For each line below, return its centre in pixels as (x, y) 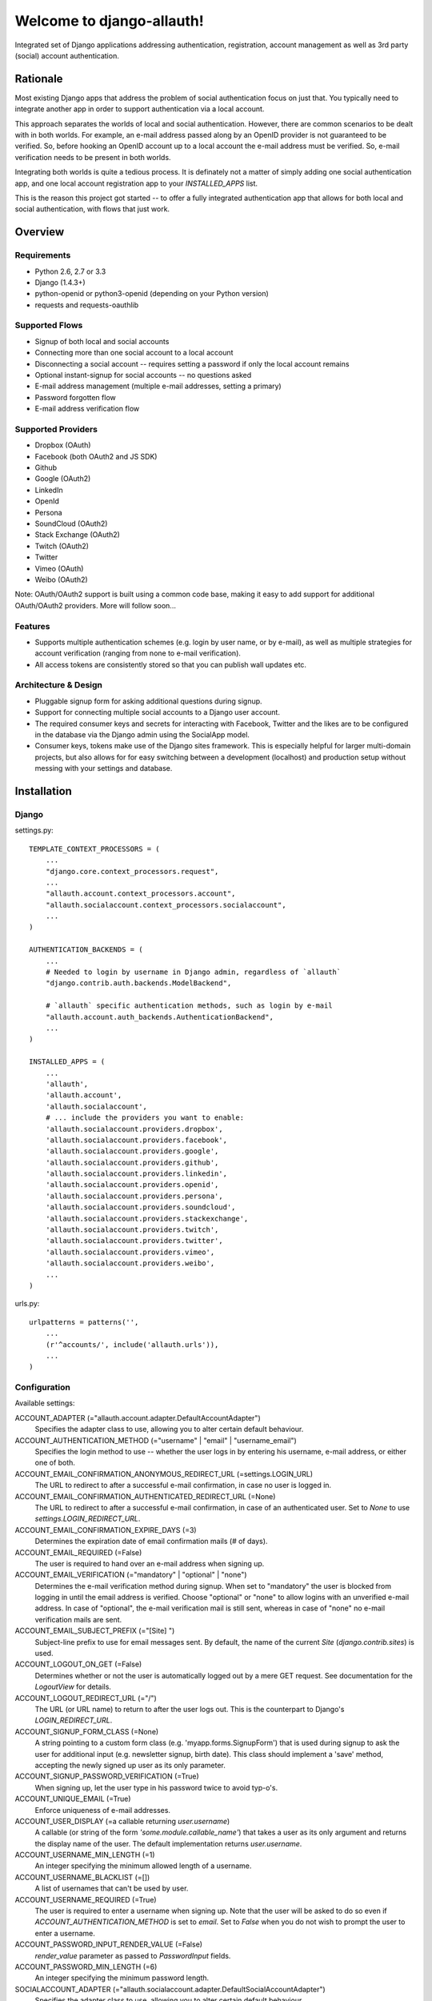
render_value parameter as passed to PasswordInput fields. (133, 1955)
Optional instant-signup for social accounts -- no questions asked (143, 375)
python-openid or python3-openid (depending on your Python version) (152, 294)
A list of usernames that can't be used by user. (112, 1888)
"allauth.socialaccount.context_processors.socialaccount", (166, 905)
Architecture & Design (59, 685)
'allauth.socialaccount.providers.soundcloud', (140, 1207)
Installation (43, 791)
